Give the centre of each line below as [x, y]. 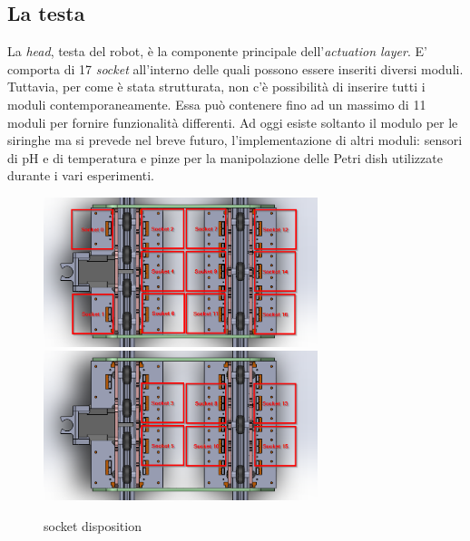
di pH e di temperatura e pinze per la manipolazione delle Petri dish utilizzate [225, 157]
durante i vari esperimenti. [81, 175]
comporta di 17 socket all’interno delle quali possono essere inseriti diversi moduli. [235, 68]
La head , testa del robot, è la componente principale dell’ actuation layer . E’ [217, 51]
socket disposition [93, 525]
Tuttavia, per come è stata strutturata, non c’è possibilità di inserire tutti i [216, 87]
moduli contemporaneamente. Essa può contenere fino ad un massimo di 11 [217, 104]
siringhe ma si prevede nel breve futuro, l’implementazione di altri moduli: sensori [235, 140]
